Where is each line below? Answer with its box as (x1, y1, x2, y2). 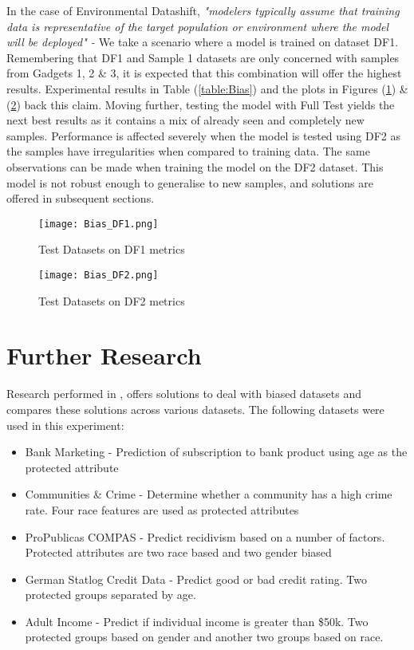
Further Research (6, 339, 202, 372)
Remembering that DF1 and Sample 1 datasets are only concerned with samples (6, 49, 400, 65)
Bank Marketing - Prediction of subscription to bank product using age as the (25, 443, 408, 460)
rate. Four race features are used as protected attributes (25, 501, 299, 518)
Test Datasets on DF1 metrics (38, 241, 185, 258)
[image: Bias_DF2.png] (38, 269, 159, 281)
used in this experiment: (6, 416, 124, 433)
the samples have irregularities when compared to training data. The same (6, 143, 370, 160)
